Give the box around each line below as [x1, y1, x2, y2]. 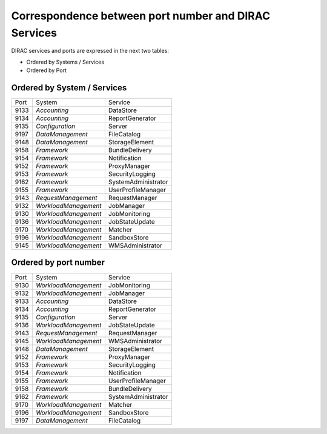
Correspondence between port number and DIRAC [11, 9, 271, 22]
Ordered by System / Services [11, 82, 127, 93]
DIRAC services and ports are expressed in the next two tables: [11, 47, 170, 55]
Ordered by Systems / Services [26, 58, 105, 65]
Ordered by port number [11, 258, 105, 268]
